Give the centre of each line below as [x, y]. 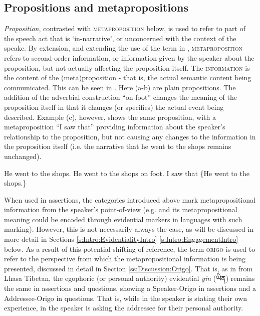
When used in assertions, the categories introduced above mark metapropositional [130, 199]
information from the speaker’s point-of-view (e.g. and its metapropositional [121, 209]
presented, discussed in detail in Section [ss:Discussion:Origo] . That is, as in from [128, 268]
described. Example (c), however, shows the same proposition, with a [110, 117]
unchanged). [23, 156]
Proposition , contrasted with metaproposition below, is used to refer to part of [125, 28]
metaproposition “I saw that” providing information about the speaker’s [115, 127]
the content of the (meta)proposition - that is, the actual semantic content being [128, 77]
